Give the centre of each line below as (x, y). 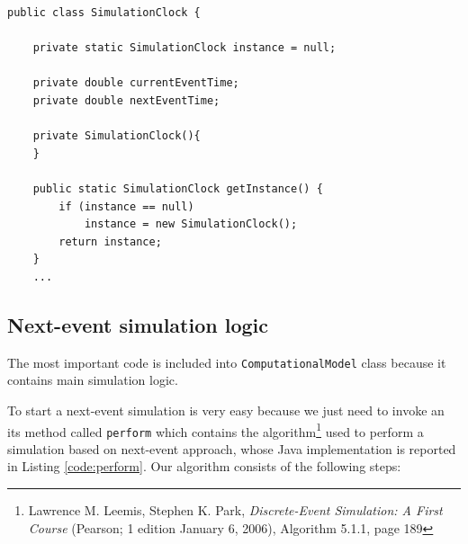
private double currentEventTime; (136, 83)
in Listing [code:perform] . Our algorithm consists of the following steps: (204, 466)
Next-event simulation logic (138, 324)
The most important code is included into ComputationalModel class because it (227, 362)
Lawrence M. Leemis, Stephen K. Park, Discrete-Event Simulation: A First (235, 510)
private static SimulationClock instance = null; (184, 48)
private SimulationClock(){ (117, 136)
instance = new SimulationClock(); (191, 224)
